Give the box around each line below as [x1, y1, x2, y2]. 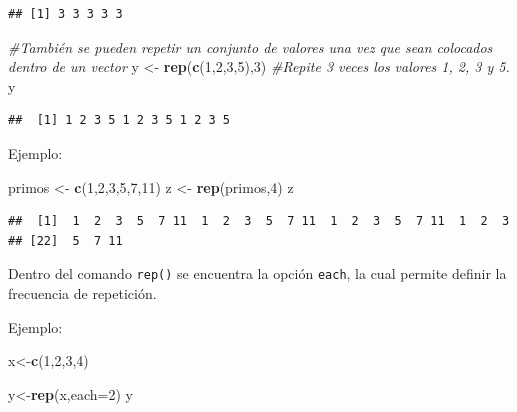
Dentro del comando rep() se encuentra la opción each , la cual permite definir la [8, 263, 507, 284]
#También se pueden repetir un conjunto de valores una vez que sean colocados [8, 36, 493, 57]
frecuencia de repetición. [8, 283, 157, 303]
